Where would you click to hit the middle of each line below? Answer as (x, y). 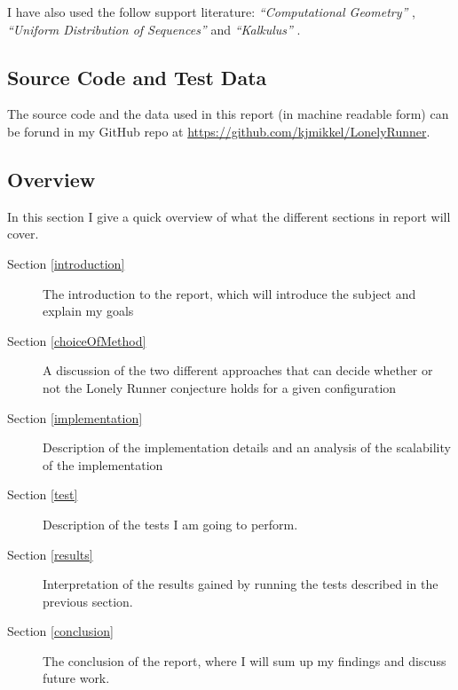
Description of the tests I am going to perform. (170, 524)
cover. (23, 234)
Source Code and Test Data (137, 77)
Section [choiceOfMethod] (77, 340)
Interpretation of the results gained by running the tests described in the (241, 584)
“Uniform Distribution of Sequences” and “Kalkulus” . (154, 29)
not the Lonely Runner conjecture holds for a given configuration (220, 387)
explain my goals (88, 311)
